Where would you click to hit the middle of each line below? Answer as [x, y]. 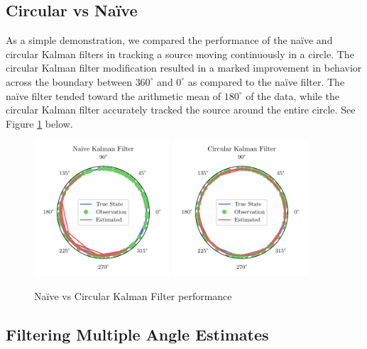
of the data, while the [293, 95]
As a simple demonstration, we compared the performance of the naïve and [169, 40]
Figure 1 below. [39, 123]
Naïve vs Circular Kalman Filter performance [133, 295]
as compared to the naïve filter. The [266, 81]
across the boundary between [69, 81]
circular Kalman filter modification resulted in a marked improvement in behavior [184, 68]
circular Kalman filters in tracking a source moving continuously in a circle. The [180, 54]
